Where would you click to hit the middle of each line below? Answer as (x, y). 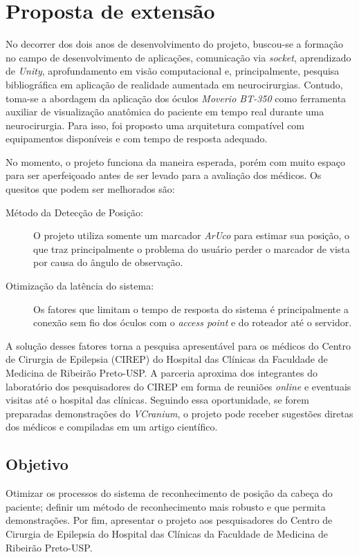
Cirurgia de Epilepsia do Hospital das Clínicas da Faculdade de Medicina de (167, 533)
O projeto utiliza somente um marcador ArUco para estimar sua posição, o (192, 235)
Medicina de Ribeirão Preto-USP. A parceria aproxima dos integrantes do (162, 372)
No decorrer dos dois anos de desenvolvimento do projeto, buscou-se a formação (174, 44)
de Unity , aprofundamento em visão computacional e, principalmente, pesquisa (173, 71)
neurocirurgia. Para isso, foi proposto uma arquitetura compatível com (155, 125)
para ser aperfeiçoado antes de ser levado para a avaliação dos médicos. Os (164, 175)
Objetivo (37, 464)
